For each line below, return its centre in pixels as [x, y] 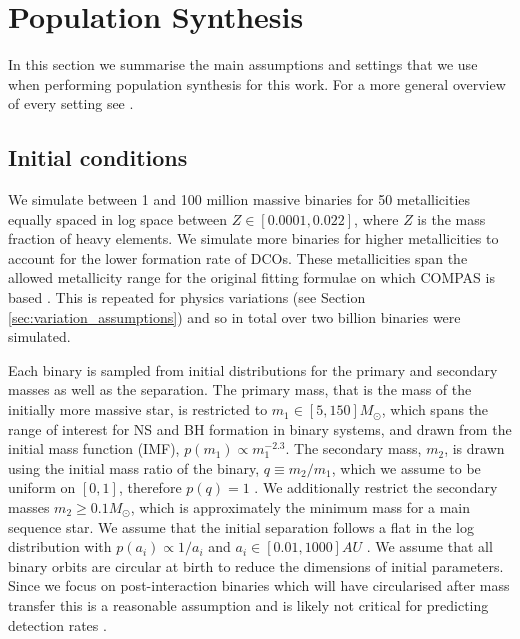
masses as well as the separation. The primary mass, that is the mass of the [240, 389]
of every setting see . [71, 103]
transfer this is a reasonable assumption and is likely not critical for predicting [248, 604]
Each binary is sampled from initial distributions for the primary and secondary [253, 369]
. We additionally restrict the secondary [376, 487]
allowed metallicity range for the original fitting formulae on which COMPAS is [251, 277]
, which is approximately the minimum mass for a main [300, 507]
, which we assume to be [406, 467]
